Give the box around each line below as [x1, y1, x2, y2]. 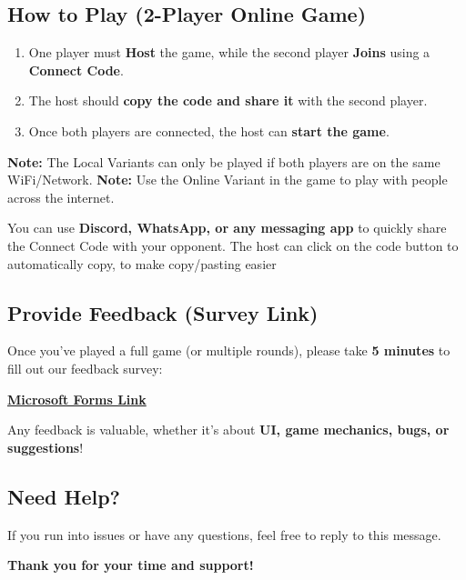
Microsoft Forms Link [7, 389, 147, 408]
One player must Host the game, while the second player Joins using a [28, 43, 431, 62]
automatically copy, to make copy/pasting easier [7, 254, 277, 273]
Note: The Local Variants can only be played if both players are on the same [7, 152, 441, 171]
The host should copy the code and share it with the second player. [28, 91, 428, 110]
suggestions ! [7, 437, 84, 456]
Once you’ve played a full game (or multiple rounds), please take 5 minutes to [7, 341, 451, 360]
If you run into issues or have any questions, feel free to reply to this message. [7, 525, 441, 544]
